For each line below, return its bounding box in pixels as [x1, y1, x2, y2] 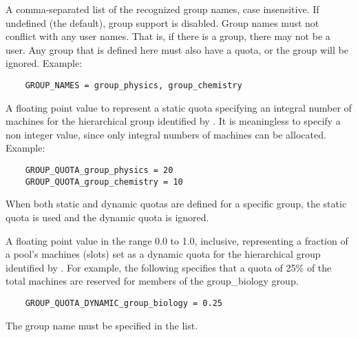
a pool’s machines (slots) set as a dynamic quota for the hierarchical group [6, 247, 321, 261]
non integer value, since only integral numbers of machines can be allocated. [6, 127, 326, 141]
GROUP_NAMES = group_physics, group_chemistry [25, 80, 242, 90]
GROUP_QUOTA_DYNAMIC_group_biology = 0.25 [25, 298, 222, 308]
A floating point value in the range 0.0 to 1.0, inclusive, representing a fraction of [6, 233, 348, 247]
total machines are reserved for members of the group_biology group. [6, 274, 299, 288]
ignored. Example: [6, 56, 83, 70]
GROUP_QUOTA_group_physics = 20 [25, 165, 173, 175]
